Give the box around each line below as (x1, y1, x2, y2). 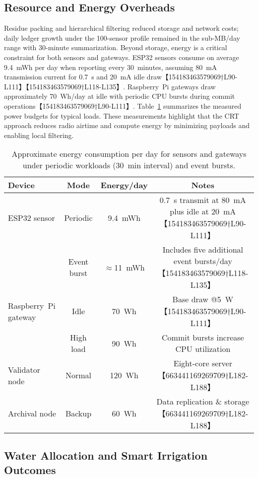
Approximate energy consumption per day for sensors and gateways (11, 148, 247, 160)
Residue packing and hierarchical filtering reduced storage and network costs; (4, 23, 239, 33)
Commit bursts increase (162, 332, 244, 343)
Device (8, 179, 35, 191)
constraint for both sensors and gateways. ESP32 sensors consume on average (4, 52, 239, 62)
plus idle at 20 (170, 205, 219, 217)
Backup (65, 408, 92, 419)
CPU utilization (175, 343, 231, 355)
